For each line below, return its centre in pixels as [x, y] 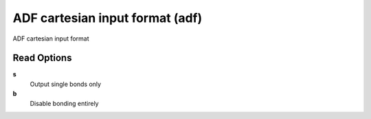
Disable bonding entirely [64, 103]
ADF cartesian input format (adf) [108, 18]
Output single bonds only [66, 84]
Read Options [42, 58]
